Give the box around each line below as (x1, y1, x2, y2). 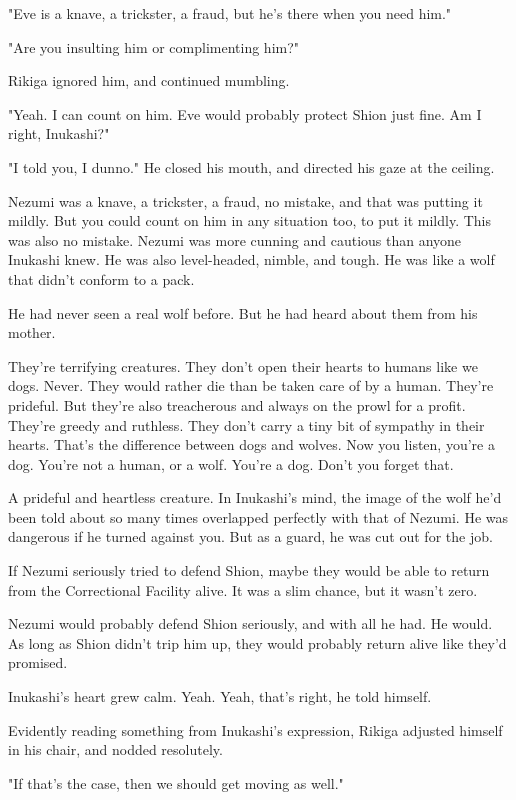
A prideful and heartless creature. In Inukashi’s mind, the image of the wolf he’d (8, 487, 502, 508)
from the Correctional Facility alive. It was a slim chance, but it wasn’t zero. (8, 579, 478, 600)
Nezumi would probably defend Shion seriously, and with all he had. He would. (8, 613, 493, 634)
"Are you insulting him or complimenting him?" (8, 36, 300, 57)
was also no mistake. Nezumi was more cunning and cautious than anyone (8, 229, 462, 250)
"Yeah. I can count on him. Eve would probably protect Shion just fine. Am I (8, 103, 482, 124)
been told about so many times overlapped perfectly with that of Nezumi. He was (8, 506, 509, 527)
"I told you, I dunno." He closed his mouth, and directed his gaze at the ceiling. (8, 156, 495, 177)
